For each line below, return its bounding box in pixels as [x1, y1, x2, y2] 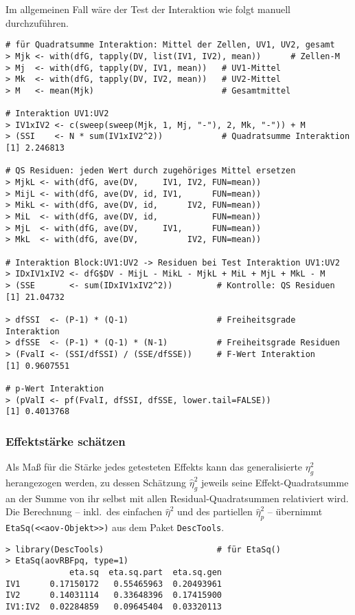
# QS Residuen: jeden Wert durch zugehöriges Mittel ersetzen [5, 166, 296, 176]
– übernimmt [267, 504, 323, 519]
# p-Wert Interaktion [5, 383, 104, 393]
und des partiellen [176, 504, 253, 519]
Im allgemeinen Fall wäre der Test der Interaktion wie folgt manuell [5, 2, 290, 16]
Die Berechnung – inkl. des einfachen [5, 504, 163, 519]
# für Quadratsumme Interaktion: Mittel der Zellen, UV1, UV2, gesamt [5, 40, 335, 50]
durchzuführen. [5, 15, 69, 30]
